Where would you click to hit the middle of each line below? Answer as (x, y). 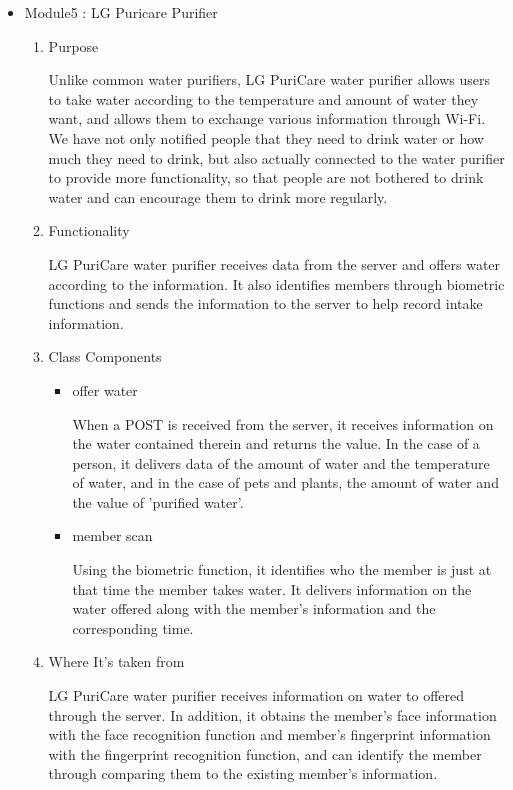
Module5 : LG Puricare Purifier (121, 12)
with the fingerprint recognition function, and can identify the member (265, 753)
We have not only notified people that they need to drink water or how (266, 137)
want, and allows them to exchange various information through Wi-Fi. (267, 118)
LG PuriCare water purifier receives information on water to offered (256, 695)
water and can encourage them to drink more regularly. (218, 196)
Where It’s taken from (116, 661)
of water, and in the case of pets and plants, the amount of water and (285, 482)
